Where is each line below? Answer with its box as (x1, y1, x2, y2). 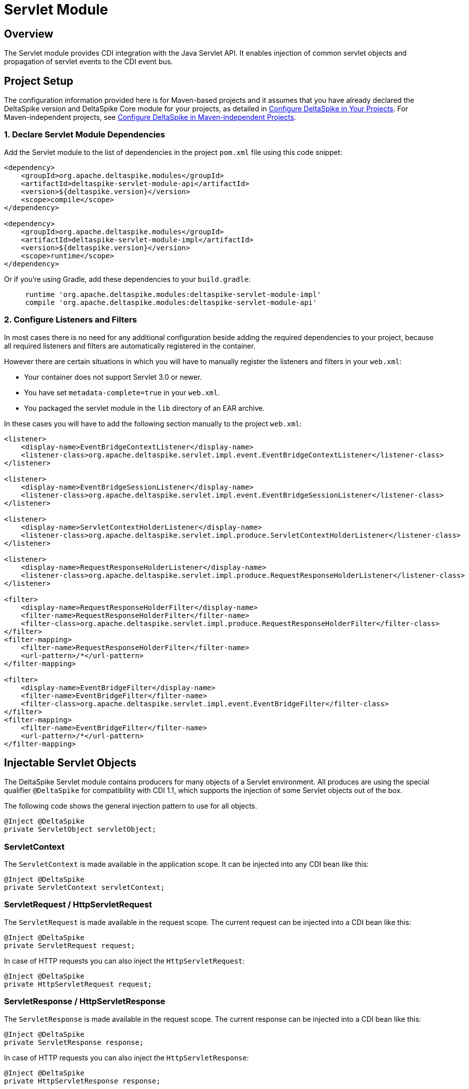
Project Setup (4, 74, 74, 87)
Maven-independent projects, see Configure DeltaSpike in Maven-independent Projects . (4, 113, 296, 122)
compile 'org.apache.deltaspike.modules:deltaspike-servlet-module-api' (25, 298, 317, 306)
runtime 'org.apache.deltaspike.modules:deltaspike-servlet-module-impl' (25, 290, 322, 298)
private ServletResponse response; (4, 1038, 144, 1046)
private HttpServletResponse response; (4, 1076, 161, 1085)
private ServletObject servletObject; (4, 825, 157, 834)
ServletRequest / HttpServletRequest (4, 899, 152, 910)
